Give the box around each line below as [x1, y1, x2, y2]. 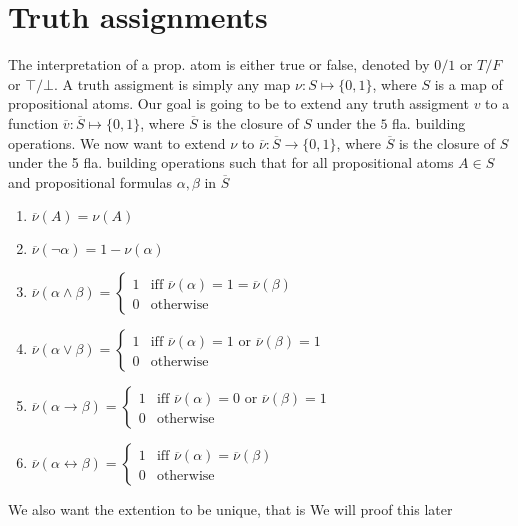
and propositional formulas [8, 171, 172, 192]
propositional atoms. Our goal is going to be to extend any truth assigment [8, 93, 469, 114]
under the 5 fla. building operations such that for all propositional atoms [8, 152, 454, 173]
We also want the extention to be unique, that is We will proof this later [8, 499, 453, 520]
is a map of [434, 73, 503, 94]
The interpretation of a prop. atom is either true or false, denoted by [8, 54, 430, 75]
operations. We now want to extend [8, 132, 226, 153]
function [8, 112, 59, 133]
